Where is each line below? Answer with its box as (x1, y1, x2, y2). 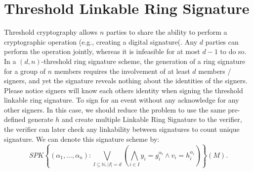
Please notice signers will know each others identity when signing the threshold (4, 85, 243, 95)
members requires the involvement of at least (54, 65, 190, 76)
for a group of (4, 65, 46, 76)
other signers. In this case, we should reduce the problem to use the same (4, 104, 226, 115)
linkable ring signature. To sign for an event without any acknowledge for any (4, 95, 239, 105)
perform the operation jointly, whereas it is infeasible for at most (4, 46, 200, 57)
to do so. (220, 46, 247, 57)
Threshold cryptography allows (4, 27, 98, 37)
